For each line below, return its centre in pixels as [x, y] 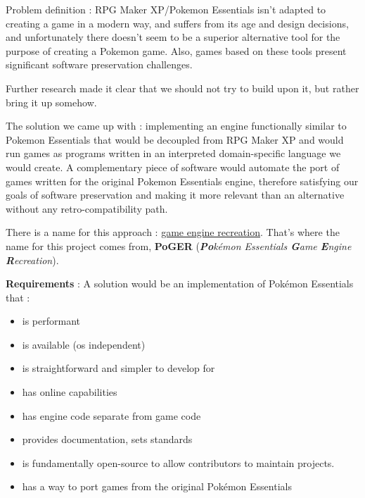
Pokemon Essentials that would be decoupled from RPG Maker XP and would [175, 139]
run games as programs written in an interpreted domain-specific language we [173, 153]
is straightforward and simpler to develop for [119, 368]
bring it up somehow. [51, 102]
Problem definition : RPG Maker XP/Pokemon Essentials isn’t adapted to [166, 9]
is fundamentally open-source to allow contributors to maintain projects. [178, 462]
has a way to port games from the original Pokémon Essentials [157, 486]
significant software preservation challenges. [99, 64]
